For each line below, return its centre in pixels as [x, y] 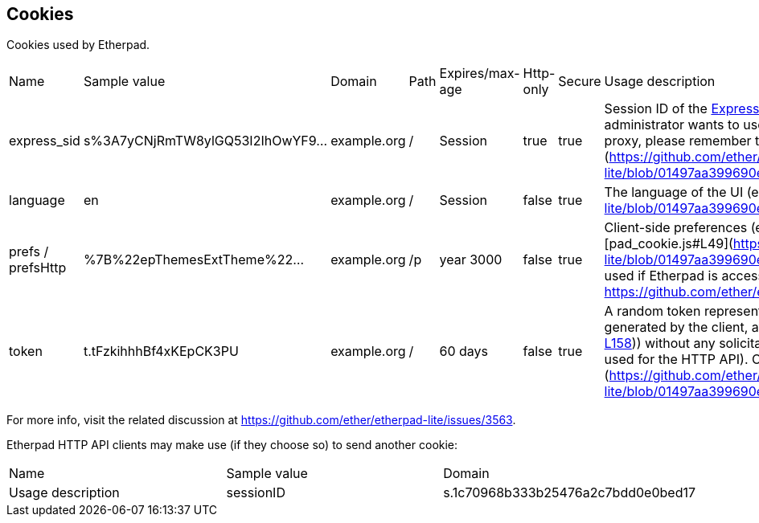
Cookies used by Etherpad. [78, 45]
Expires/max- [480, 74]
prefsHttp [38, 268]
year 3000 [471, 260]
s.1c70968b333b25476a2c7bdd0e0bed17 [569, 493]
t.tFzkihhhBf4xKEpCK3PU [161, 351]
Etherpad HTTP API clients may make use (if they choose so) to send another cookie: [232, 445]
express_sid [45, 141]
